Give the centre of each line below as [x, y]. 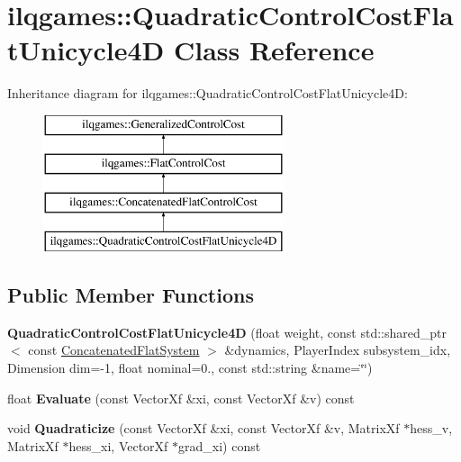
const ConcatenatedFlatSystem [114, 350]
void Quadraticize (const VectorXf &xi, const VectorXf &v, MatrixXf [203, 428]
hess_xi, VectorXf [118, 445]
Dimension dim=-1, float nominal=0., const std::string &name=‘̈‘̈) [190, 368]
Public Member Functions [131, 295]
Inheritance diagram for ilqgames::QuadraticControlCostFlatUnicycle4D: [208, 93]
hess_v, [431, 428]
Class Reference [274, 50]
